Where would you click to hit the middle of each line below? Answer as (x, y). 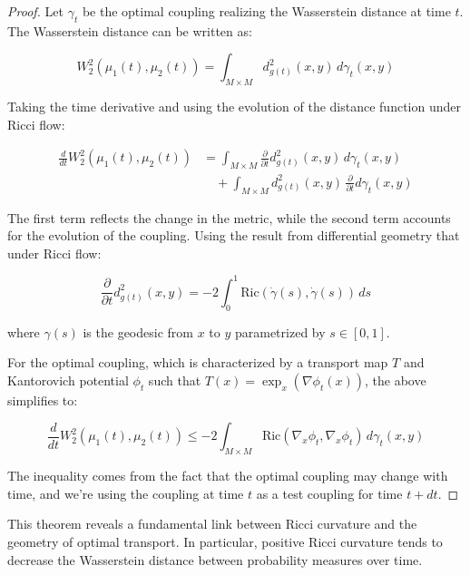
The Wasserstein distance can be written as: (130, 30)
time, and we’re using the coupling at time (126, 493)
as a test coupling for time (329, 493)
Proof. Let (35, 11)
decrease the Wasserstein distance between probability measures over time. (215, 559)
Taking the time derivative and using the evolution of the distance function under (234, 107)
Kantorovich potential (68, 380)
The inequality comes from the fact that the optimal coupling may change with (228, 476)
